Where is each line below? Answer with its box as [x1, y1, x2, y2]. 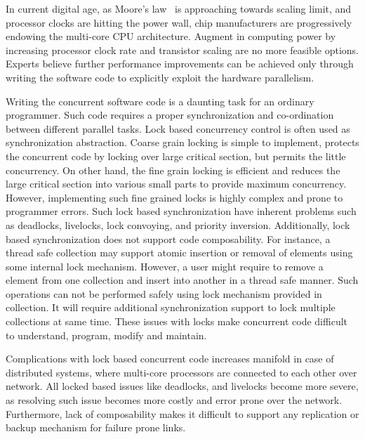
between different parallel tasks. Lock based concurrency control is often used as [6, 121, 350, 136]
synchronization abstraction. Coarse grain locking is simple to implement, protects [6, 135, 359, 150]
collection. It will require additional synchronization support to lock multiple [6, 300, 336, 315]
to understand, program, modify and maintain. [6, 327, 207, 342]
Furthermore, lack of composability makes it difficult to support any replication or [6, 406, 359, 421]
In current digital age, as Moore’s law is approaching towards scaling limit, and [6, 1, 352, 15]
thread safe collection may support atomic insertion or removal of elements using [6, 245, 353, 260]
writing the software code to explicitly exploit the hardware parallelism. [6, 70, 314, 84]
